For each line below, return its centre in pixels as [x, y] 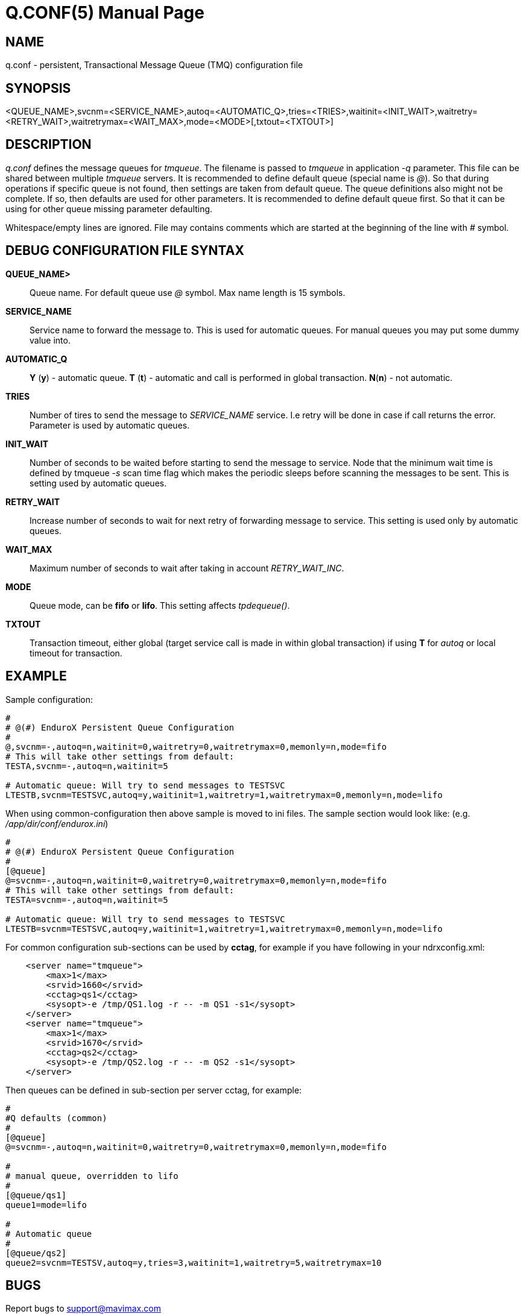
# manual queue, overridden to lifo [92, 1176]
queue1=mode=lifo [46, 1205]
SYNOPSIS [38, 88]
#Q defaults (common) [56, 1118]
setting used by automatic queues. [98, 483]
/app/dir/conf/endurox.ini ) [57, 823]
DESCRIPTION [49, 145]
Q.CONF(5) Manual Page [105, 13]
